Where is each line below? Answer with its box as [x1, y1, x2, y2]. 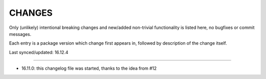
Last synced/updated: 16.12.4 [9, 49, 68, 55]
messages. [9, 31, 32, 37]
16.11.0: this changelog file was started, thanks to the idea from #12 [21, 65, 157, 71]
